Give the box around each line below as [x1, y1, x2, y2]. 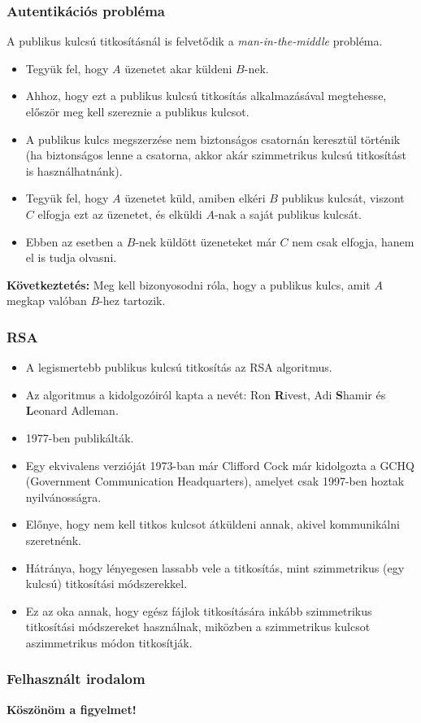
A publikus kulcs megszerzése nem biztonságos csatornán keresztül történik [25, 130, 401, 147]
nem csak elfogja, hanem [292, 233, 414, 250]
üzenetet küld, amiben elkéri [124, 189, 266, 207]
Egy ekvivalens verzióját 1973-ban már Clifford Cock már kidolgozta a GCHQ [25, 456, 414, 473]
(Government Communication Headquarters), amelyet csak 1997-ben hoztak [25, 473, 405, 490]
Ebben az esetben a [25, 233, 124, 250]
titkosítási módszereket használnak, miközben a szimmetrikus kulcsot [25, 618, 371, 635]
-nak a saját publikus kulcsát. [214, 205, 362, 222]
